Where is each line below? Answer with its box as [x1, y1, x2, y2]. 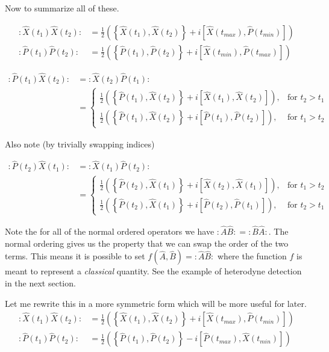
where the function [218, 250, 287, 262]
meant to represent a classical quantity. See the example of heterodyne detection [5, 265, 302, 277]
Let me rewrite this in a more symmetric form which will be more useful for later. [5, 297, 307, 309]
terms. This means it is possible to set [5, 250, 145, 262]
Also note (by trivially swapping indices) [5, 137, 155, 150]
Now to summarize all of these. [5, 2, 119, 14]
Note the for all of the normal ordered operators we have [5, 225, 215, 238]
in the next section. [5, 276, 76, 289]
